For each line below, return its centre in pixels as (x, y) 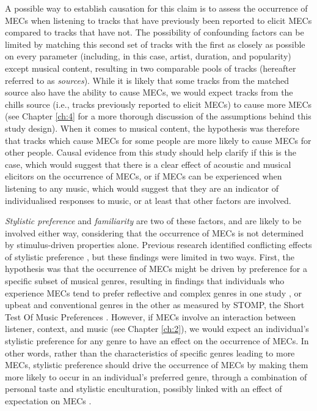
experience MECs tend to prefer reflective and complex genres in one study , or (153, 292)
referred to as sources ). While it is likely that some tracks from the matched (147, 80)
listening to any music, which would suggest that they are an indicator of (142, 188)
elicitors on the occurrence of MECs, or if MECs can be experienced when (144, 176)
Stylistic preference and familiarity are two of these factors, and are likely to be (153, 221)
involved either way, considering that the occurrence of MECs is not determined (155, 232)
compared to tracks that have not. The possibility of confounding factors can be (155, 32)
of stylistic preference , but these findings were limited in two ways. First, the (150, 256)
